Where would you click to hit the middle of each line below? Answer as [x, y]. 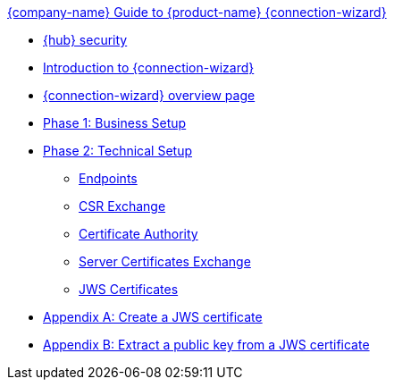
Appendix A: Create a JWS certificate [153, 317]
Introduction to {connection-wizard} [149, 67]
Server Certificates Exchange [165, 261]
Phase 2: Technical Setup [118, 151]
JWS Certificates [129, 289]
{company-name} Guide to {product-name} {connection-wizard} [197, 12]
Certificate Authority [138, 234]
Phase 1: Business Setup [115, 123]
